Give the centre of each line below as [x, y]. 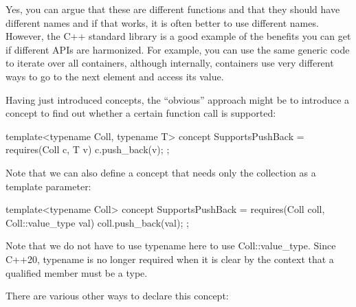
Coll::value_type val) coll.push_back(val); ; [97, 222]
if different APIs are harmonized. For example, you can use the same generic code [178, 49]
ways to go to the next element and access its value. [115, 76]
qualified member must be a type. [77, 272]
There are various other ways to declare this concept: [117, 296]
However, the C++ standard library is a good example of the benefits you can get [178, 36]
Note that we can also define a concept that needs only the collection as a [161, 172]
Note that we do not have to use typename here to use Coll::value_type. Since [171, 246]
